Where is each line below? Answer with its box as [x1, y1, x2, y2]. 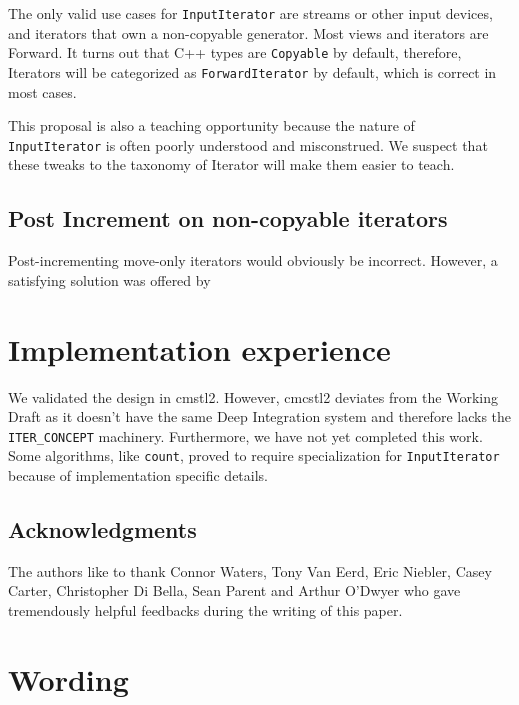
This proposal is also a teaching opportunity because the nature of [8, 115, 415, 136]
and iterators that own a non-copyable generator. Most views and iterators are [8, 22, 489, 43]
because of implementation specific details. [8, 465, 268, 486]
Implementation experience [8, 328, 391, 369]
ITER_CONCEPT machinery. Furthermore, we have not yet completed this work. [8, 425, 483, 446]
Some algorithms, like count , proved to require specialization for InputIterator [8, 445, 500, 466]
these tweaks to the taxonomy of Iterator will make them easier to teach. [8, 154, 455, 175]
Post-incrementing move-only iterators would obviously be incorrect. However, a [8, 250, 498, 271]
